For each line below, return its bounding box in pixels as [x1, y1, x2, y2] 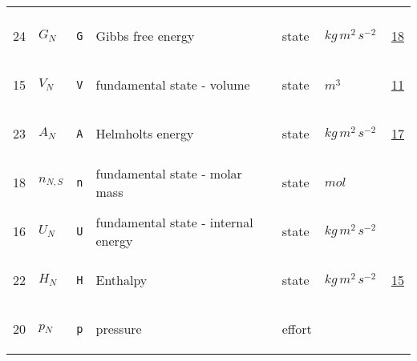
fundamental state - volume [95, 75, 250, 94]
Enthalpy [95, 271, 148, 289]
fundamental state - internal [95, 212, 253, 231]
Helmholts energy [95, 124, 194, 142]
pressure [95, 319, 142, 338]
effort [281, 319, 312, 338]
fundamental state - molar [95, 163, 242, 183]
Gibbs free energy [95, 26, 195, 45]
